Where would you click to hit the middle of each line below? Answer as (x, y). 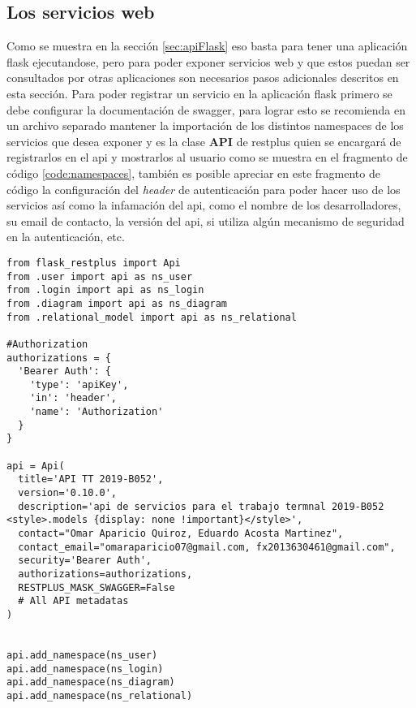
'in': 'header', (73, 398)
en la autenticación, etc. (66, 237)
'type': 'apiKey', (79, 384)
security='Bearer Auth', (85, 561)
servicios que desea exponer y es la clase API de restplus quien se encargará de (204, 141)
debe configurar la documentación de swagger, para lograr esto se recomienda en (206, 109)
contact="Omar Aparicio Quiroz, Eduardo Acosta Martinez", (181, 534)
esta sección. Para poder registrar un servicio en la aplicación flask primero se (199, 93)
